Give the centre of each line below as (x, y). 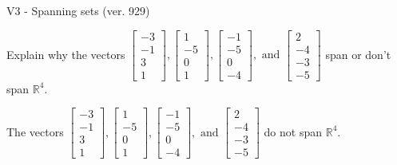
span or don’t (358, 54)
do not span (293, 131)
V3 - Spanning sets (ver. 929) (78, 10)
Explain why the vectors (66, 54)
